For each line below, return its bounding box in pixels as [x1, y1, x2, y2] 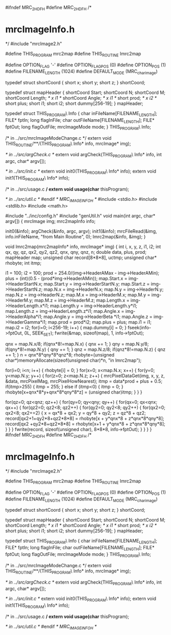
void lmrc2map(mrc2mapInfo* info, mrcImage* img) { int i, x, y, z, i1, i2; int [5, 244, 161, 250]
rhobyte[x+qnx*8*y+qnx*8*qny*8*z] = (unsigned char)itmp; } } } [5, 389, 142, 395]
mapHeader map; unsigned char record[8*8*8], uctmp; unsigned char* [5, 254, 157, 260]
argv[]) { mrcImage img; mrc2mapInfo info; [5, 218, 96, 224]
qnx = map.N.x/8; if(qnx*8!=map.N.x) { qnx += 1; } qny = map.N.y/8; [5, 341, 149, 347]
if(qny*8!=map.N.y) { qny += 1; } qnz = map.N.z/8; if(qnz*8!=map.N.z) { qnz [5, 346, 166, 352]
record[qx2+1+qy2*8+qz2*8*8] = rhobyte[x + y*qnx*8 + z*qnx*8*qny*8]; [5, 416, 164, 422]
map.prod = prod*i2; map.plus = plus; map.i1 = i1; [48, 319, 152, 325]
